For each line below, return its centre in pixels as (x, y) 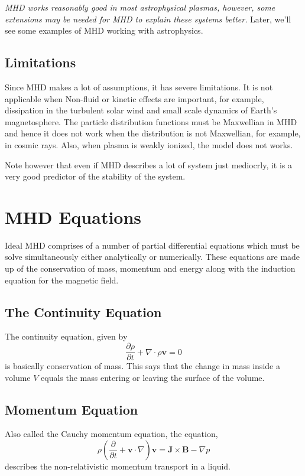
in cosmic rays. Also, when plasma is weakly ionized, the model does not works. (149, 144)
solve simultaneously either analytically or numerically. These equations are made (152, 257)
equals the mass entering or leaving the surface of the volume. (153, 377)
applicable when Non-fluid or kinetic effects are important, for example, (134, 98)
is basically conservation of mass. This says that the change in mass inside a (142, 366)
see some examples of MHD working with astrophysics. (104, 30)
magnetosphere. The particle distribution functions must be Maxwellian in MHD (151, 121)
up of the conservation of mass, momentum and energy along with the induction (150, 268)
